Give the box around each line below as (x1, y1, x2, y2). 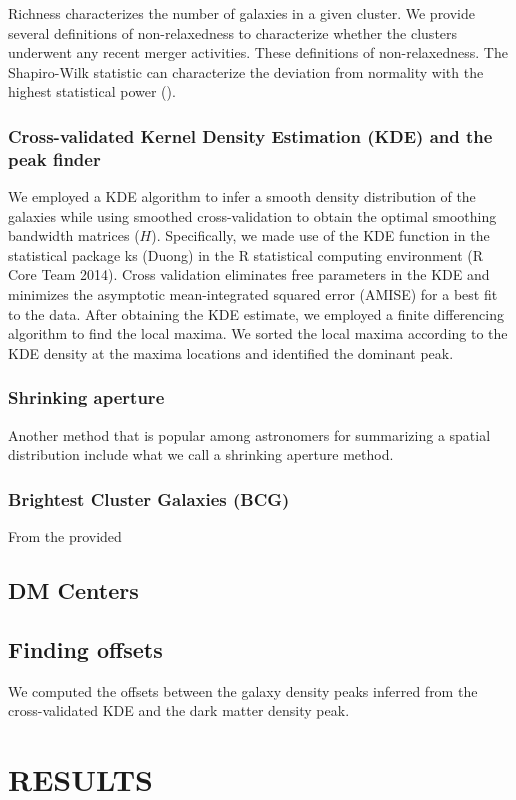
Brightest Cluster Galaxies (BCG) (8, 486, 290, 511)
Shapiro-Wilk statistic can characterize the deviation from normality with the (8, 61, 484, 82)
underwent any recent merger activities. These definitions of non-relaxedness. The (8, 42, 508, 63)
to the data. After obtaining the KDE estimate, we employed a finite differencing (8, 303, 504, 324)
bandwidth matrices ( (8, 225, 140, 246)
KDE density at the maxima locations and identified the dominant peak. (8, 342, 454, 363)
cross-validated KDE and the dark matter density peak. (8, 700, 350, 721)
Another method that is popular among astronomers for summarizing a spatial (8, 424, 491, 445)
